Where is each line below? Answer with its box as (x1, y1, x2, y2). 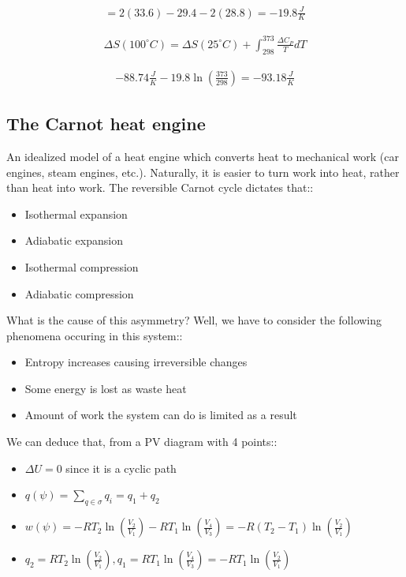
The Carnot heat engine (6, 111, 206, 136)
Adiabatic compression (24, 285, 134, 302)
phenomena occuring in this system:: (6, 327, 183, 343)
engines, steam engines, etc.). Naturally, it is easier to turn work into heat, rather (6, 163, 400, 180)
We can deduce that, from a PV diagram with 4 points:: (6, 433, 277, 450)
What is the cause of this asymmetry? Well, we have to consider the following (6, 312, 382, 328)
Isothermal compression (24, 258, 139, 275)
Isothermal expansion (24, 205, 128, 222)
